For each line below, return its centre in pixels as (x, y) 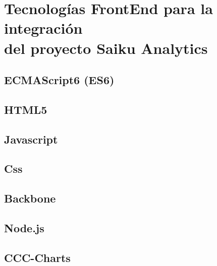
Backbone (30, 198)
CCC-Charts (37, 257)
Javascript (31, 139)
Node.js (24, 228)
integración (43, 28)
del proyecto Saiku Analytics (106, 48)
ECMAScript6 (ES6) (59, 80)
